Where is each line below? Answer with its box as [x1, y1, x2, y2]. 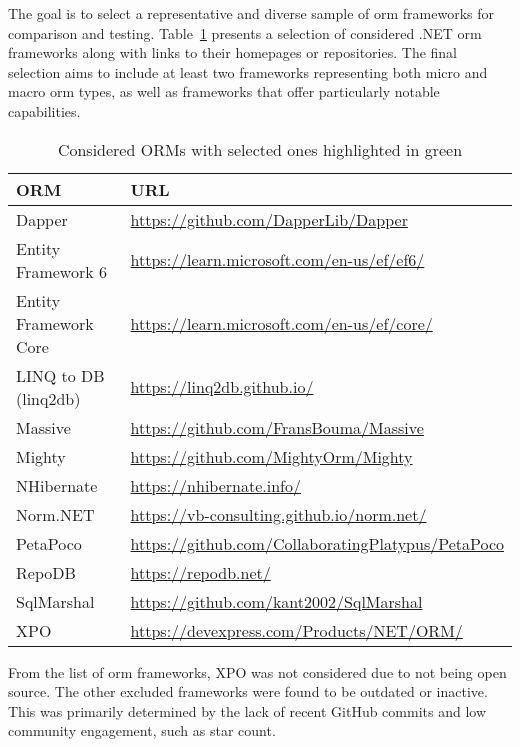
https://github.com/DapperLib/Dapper [130, 207, 408, 231]
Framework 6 [16, 259, 107, 283]
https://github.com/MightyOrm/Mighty [130, 444, 413, 468]
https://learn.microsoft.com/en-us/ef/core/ [130, 311, 433, 335]
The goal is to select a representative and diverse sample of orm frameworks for [8, 3, 495, 23]
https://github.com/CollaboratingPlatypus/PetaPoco [130, 531, 504, 555]
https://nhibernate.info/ [130, 473, 301, 497]
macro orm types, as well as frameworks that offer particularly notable [8, 81, 440, 102]
